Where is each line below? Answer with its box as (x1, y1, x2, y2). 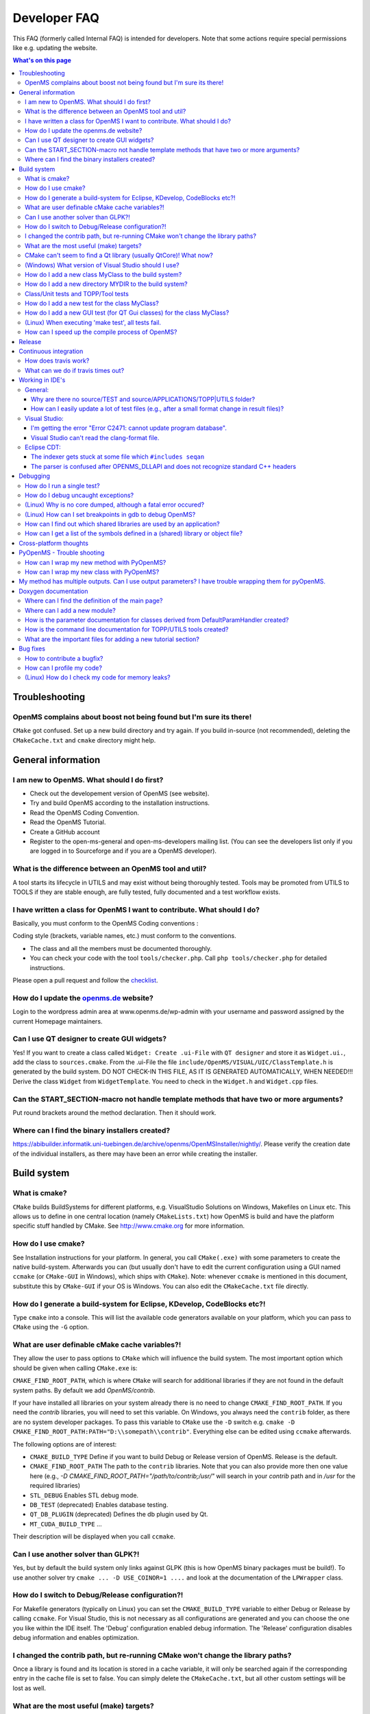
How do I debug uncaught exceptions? (25, 491, 134, 499)
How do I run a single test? (25, 481, 100, 490)
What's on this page (12, 56, 72, 64)
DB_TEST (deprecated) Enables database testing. (29, 1500, 169, 1508)
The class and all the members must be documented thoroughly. (29, 944, 212, 952)
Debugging (18, 472, 51, 480)
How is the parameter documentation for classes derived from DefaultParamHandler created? (25, 616, 289, 624)
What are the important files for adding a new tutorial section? (25, 635, 200, 643)
